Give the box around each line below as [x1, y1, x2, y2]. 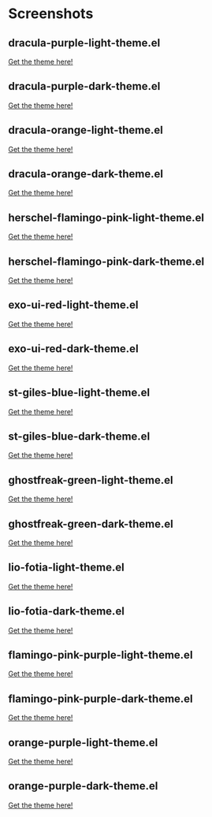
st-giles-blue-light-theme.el [8, 386, 151, 399]
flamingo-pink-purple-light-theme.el [8, 648, 193, 662]
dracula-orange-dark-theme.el [8, 167, 164, 181]
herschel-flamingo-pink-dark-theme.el [8, 254, 205, 268]
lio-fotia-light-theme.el [8, 561, 125, 574]
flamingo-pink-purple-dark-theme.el [8, 692, 193, 705]
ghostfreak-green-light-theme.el [8, 473, 173, 487]
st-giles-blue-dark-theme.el [8, 429, 151, 443]
